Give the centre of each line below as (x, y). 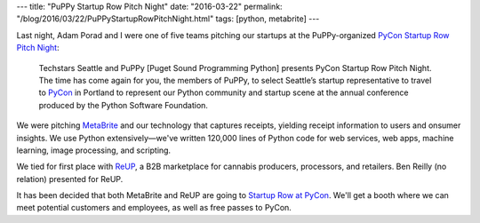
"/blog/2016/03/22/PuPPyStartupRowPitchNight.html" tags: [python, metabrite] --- (168, 19)
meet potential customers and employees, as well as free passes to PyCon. (154, 208)
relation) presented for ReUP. (70, 179)
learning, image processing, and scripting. (94, 150)
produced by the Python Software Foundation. (124, 105)
